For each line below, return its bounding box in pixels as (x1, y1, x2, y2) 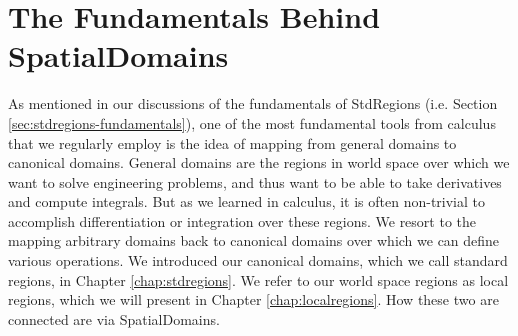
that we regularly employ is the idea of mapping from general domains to (8, 132, 457, 153)
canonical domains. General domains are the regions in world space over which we (8, 152, 510, 173)
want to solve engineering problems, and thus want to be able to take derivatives (8, 171, 502, 192)
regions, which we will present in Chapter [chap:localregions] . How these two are (8, 289, 499, 310)
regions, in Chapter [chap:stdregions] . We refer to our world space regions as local (8, 269, 509, 290)
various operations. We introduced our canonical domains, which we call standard (8, 250, 508, 271)
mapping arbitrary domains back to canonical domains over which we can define (8, 230, 500, 251)
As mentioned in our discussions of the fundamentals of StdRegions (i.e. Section (8, 93, 498, 114)
